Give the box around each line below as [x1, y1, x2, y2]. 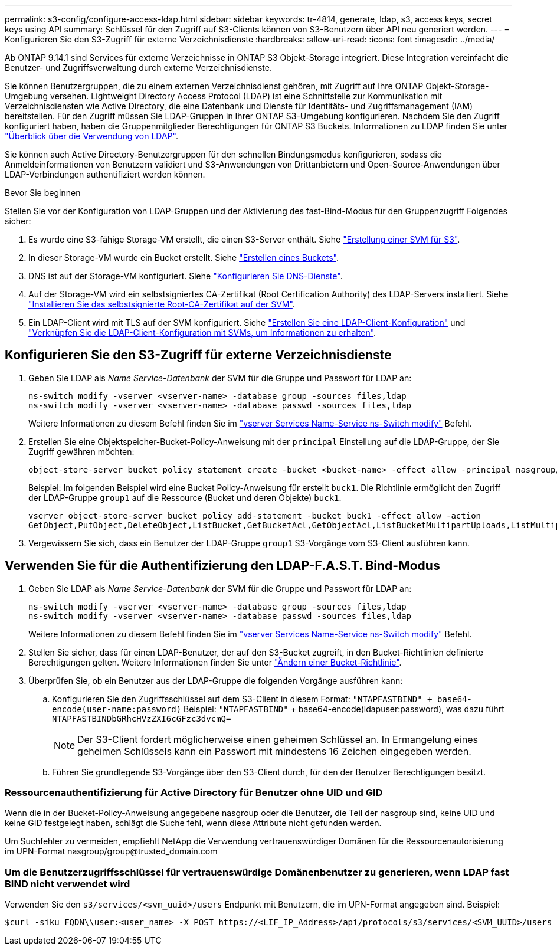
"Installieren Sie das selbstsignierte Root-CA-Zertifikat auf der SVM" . [28, 299, 295, 309]
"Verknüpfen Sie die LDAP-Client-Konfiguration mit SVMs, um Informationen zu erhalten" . [28, 327, 376, 338]
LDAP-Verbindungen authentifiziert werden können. [5, 169, 205, 179]
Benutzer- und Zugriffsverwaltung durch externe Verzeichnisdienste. [5, 63, 272, 73]
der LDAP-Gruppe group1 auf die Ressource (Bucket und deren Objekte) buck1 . [28, 492, 342, 503]
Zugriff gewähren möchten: [28, 446, 135, 457]
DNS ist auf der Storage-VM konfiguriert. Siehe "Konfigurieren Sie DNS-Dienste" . [28, 271, 343, 281]
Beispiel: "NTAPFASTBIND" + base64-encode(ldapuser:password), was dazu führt [184, 703, 504, 714]
